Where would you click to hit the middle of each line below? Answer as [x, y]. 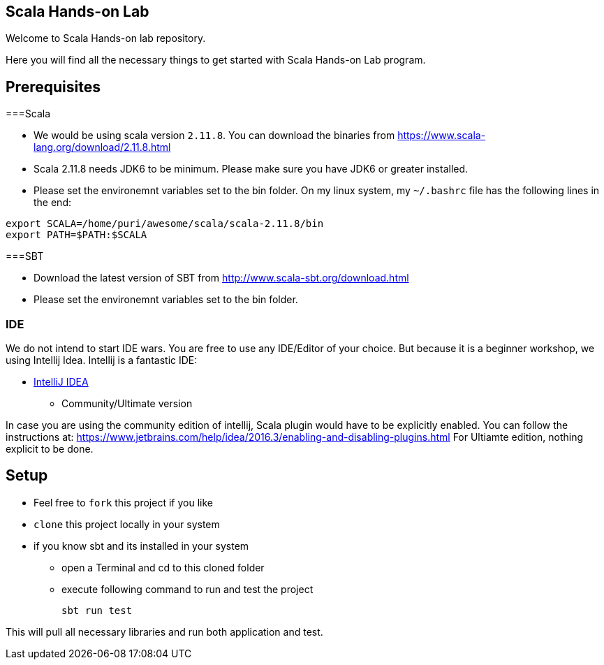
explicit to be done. [50, 449]
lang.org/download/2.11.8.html [102, 147]
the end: [52, 203]
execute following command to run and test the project [187, 589]
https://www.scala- [442, 136]
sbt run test [97, 610]
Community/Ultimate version [127, 404]
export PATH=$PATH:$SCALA [76, 235]
